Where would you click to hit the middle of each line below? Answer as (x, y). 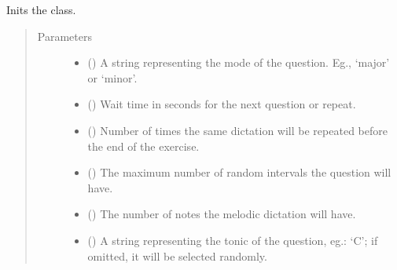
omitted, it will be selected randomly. (177, 255)
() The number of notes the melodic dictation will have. (222, 214)
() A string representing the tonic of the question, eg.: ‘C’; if (233, 240)
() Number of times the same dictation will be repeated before (237, 130)
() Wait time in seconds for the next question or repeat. (222, 104)
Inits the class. (41, 9)
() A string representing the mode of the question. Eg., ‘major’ (239, 62)
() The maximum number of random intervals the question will (239, 172)
